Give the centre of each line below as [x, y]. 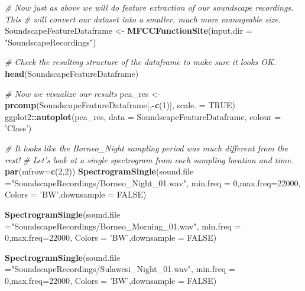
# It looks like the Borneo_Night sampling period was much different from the [147, 148]
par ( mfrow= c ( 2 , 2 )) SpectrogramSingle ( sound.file [99, 171]
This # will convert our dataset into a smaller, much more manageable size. [143, 19]
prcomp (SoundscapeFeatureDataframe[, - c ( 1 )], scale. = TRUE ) [120, 105]
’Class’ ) [18, 128]
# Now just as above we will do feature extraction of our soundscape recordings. [149, 7]
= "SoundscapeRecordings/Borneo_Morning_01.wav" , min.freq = [123, 226]
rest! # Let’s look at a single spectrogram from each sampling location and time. [149, 159]
